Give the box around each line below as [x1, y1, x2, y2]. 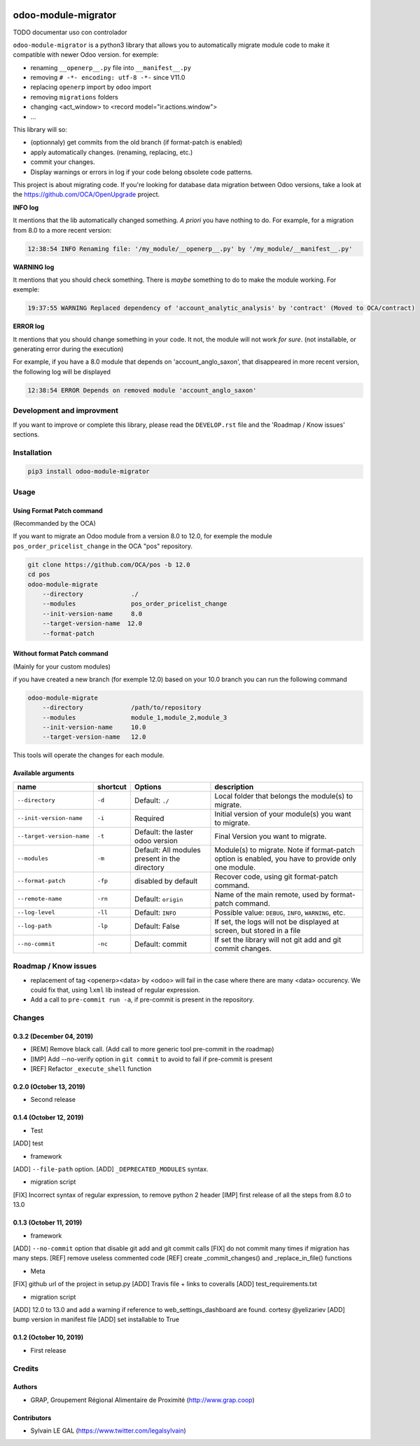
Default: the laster [134, 827, 194, 837]
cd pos [27, 571, 50, 578]
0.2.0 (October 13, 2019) [13, 1083, 85, 1091]
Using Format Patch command [13, 506, 103, 514]
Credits [13, 1363, 38, 1373]
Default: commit [134, 939, 187, 949]
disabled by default [134, 876, 198, 886]
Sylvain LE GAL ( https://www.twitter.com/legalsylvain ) [30, 1426, 187, 1435]
